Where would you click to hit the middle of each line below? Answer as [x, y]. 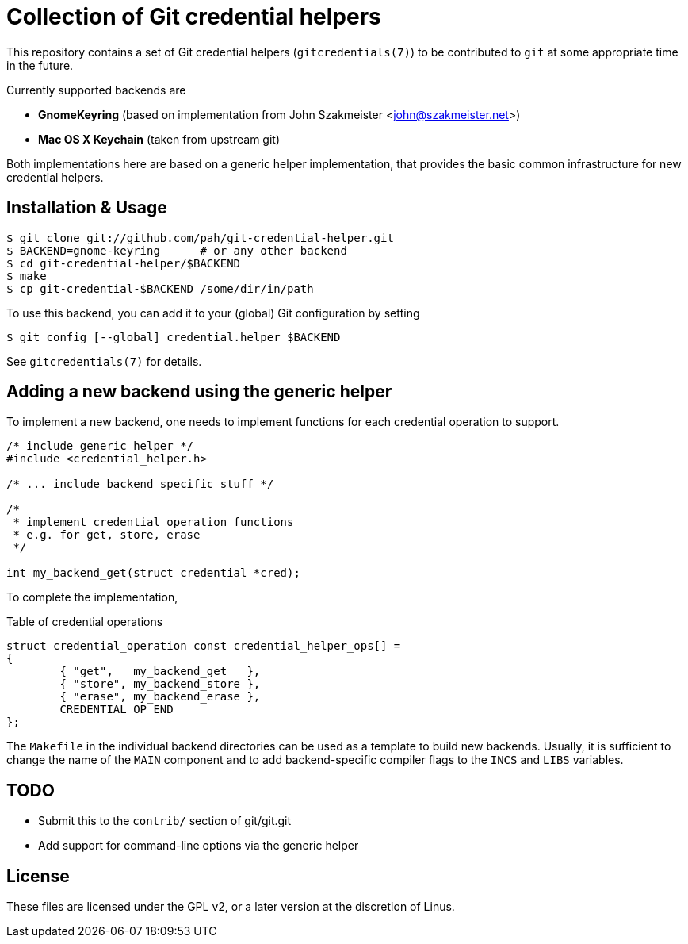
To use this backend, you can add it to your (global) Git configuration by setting [213, 313]
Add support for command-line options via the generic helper [199, 846]
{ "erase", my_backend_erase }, [160, 697]
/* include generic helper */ [100, 446]
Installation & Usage [87, 208]
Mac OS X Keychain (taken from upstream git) [159, 139]
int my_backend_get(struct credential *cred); [153, 573]
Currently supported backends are [96, 90]
